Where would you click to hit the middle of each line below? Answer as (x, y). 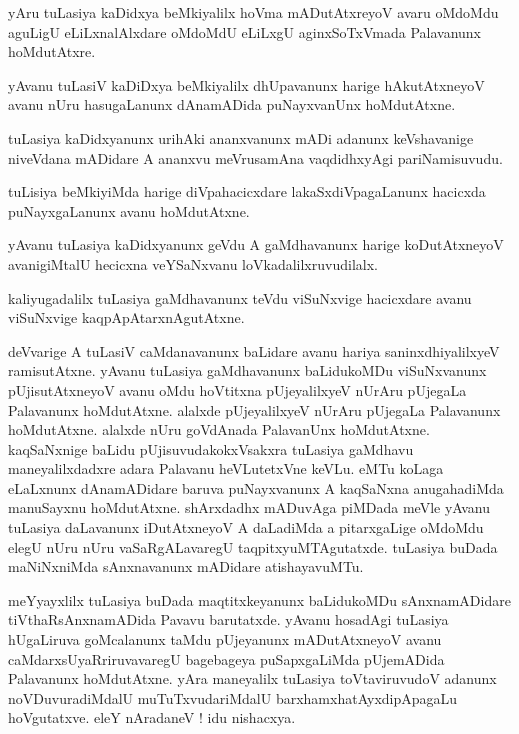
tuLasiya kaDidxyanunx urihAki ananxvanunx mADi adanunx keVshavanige (241, 137)
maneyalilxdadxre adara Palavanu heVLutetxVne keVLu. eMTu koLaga (226, 468)
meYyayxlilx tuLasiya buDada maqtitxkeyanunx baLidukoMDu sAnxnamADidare (259, 599)
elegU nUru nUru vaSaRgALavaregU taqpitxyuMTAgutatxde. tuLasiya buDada (253, 546)
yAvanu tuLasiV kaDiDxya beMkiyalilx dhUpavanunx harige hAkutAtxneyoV (246, 84)
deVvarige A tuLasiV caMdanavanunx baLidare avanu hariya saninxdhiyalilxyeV (254, 350)
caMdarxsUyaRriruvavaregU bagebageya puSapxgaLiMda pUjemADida (226, 658)
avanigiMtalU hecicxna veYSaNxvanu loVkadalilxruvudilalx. (193, 263)
